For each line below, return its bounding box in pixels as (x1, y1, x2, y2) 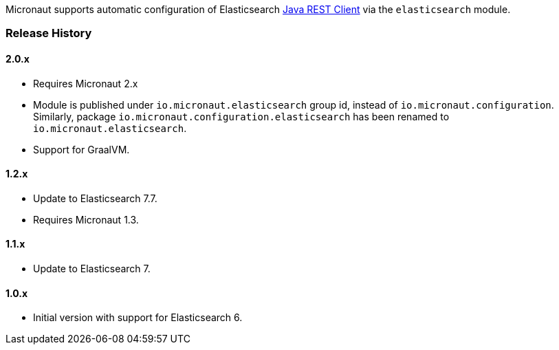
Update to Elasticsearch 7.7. (33, 192, 157, 204)
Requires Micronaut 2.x (33, 77, 138, 89)
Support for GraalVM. (33, 143, 130, 155)
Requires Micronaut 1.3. (33, 213, 139, 226)
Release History (6, 26, 92, 41)
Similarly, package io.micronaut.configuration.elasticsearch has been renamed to (33, 110, 450, 122)
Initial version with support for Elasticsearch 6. (33, 311, 243, 324)
